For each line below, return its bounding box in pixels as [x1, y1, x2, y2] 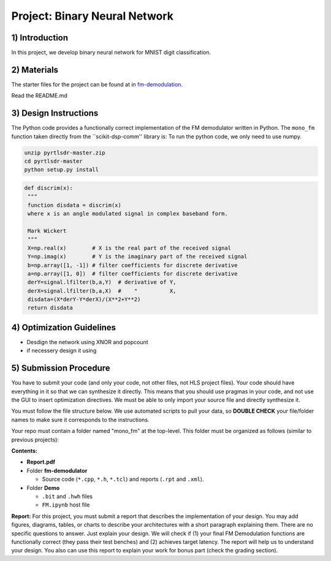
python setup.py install [24, 166, 99, 173]
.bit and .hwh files [42, 492, 93, 500]
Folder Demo [26, 484, 60, 491]
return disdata [28, 304, 74, 312]
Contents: [11, 447, 38, 454]
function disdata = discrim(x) [28, 201, 122, 208]
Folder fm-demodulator [26, 467, 88, 474]
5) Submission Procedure [11, 363, 110, 374]
